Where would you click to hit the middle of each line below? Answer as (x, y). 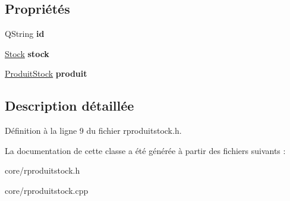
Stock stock (27, 53)
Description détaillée (70, 106)
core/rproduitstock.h (42, 170)
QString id (25, 34)
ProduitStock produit (46, 73)
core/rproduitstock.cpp (47, 190)
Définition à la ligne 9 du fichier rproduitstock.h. (93, 131)
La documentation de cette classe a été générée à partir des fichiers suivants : (145, 150)
